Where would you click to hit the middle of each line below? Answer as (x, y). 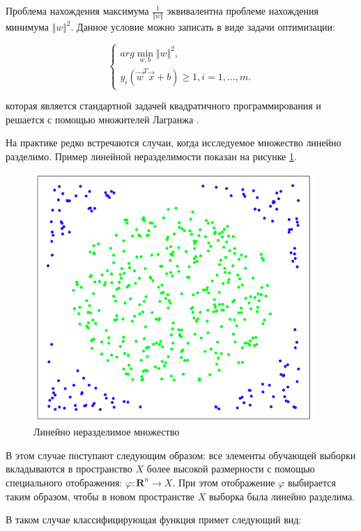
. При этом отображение (224, 482)
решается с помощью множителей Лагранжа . (102, 119)
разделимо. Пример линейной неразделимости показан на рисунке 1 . (151, 156)
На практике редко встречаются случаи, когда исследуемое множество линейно (174, 143)
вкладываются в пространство (69, 469)
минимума (27, 27)
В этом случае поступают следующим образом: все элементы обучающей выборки (181, 455)
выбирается (312, 482)
